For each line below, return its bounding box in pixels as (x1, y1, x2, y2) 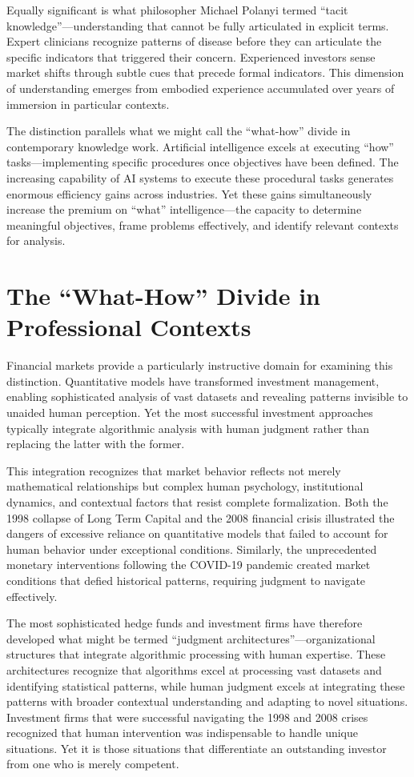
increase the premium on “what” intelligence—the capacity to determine (6, 201, 362, 218)
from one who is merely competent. (6, 755, 179, 772)
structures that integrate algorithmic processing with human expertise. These (6, 646, 386, 663)
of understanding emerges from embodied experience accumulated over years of (6, 79, 395, 96)
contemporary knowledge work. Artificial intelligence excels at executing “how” (6, 138, 394, 154)
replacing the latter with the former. (6, 435, 185, 452)
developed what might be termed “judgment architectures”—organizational (6, 630, 376, 647)
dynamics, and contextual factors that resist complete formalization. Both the (6, 493, 388, 510)
